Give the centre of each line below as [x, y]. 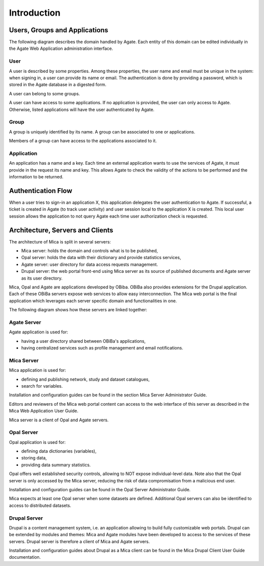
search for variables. [42, 386]
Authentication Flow [41, 191]
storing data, [34, 458]
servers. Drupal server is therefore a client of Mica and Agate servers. [79, 541]
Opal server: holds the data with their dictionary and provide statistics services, [101, 258]
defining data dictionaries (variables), [59, 451]
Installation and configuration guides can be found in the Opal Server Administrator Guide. [100, 490]
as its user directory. [42, 278]
